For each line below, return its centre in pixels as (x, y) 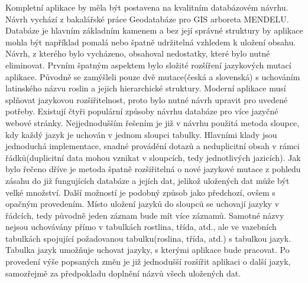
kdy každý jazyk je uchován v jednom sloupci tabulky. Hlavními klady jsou (141, 134)
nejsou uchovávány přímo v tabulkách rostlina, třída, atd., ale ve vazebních (141, 227)
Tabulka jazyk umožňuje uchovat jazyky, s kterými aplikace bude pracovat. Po (147, 250)
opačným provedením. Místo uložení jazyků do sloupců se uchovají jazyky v (142, 204)
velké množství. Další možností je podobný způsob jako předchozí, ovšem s (140, 192)
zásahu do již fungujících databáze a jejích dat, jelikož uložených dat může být (147, 180)
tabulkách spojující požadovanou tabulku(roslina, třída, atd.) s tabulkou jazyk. (148, 238)
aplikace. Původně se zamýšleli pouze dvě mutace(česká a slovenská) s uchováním (153, 76)
